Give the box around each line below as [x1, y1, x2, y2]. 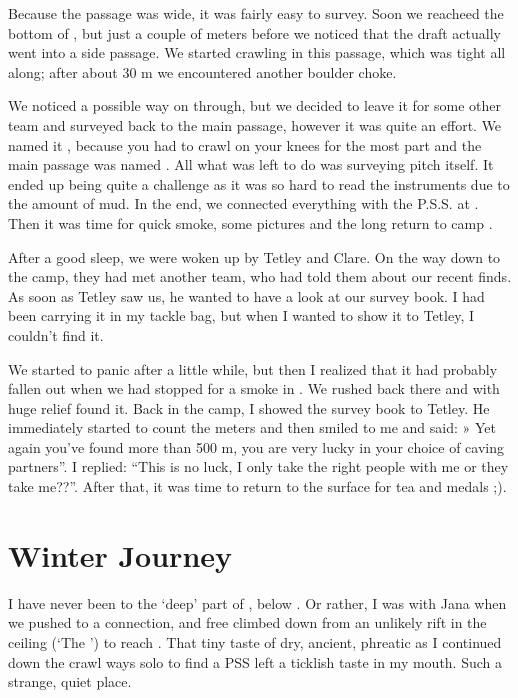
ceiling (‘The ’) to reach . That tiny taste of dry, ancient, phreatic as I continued [8, 631, 502, 652]
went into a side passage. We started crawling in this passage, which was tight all [8, 42, 506, 63]
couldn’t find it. [8, 324, 104, 345]
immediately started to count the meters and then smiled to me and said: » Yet [8, 417, 497, 438]
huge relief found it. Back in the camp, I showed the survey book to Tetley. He [8, 397, 490, 418]
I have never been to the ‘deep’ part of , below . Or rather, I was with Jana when [8, 592, 507, 613]
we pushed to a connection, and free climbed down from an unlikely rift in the [8, 612, 487, 633]
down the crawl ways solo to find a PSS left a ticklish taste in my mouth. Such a [8, 651, 503, 672]
